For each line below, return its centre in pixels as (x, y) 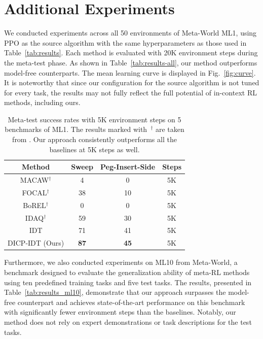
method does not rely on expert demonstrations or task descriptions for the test (128, 321)
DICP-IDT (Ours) (36, 243)
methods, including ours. (42, 102)
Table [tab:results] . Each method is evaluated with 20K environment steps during (131, 53)
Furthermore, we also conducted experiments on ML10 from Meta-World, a (121, 262)
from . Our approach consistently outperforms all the (95, 139)
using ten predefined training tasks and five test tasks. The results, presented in (128, 282)
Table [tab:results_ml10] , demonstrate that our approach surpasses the (115, 292)
